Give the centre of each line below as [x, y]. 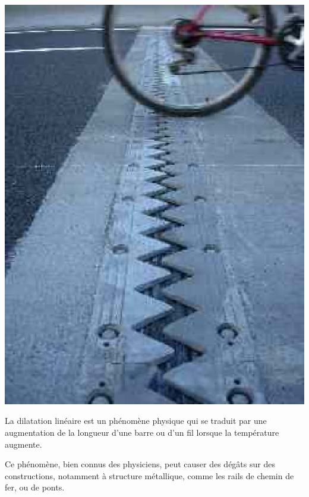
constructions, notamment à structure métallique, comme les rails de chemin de [149, 475]
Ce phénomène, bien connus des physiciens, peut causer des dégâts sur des [140, 464]
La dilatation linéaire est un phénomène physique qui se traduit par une [136, 421]
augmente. [23, 444]
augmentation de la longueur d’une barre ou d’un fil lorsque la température [142, 432]
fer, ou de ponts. [35, 487]
